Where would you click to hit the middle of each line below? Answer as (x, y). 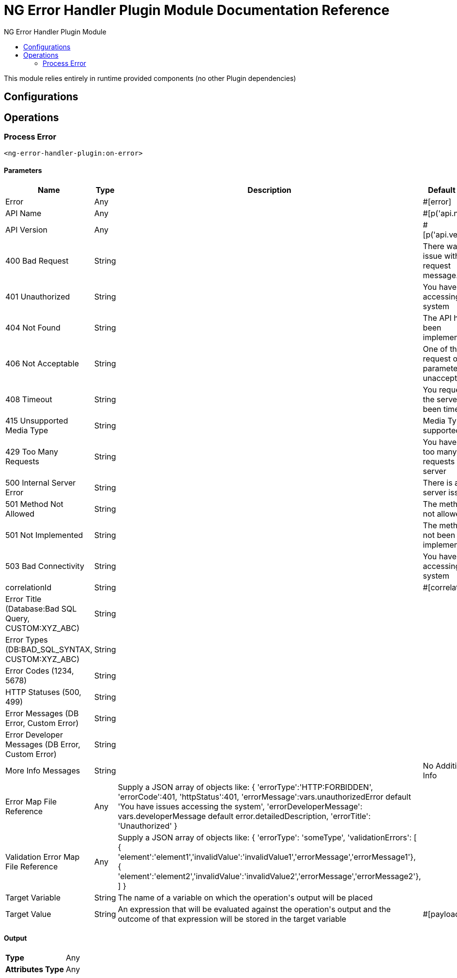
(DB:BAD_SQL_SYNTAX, (49, 649)
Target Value (28, 914)
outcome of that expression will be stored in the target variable (232, 919)
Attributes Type (35, 969)
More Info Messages (43, 770)
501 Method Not (34, 504)
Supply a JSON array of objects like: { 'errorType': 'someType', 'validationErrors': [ (267, 837)
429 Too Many (32, 451)
